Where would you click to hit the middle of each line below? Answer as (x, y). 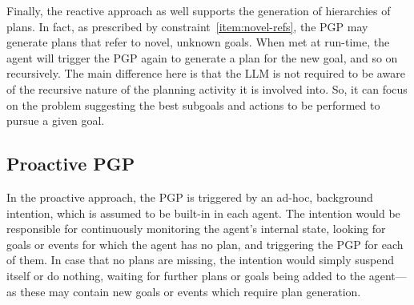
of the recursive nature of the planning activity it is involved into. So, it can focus (207, 88)
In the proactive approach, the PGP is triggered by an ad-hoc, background (190, 197)
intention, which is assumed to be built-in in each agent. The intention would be (203, 213)
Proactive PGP (71, 164)
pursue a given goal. (56, 120)
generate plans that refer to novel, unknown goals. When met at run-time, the (198, 42)
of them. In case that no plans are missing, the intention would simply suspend (200, 260)
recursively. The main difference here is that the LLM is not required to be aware (206, 73)
